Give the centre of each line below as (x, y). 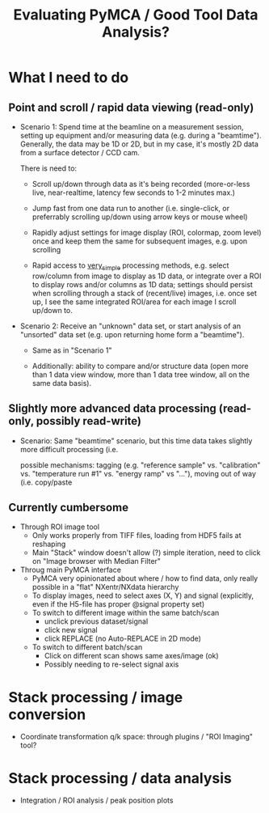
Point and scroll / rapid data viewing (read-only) (131, 107)
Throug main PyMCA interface (70, 570)
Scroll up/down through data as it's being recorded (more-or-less (141, 184)
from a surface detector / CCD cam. (80, 152)
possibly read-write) (88, 421)
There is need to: (48, 168)
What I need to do (69, 78)
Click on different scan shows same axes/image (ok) (132, 656)
